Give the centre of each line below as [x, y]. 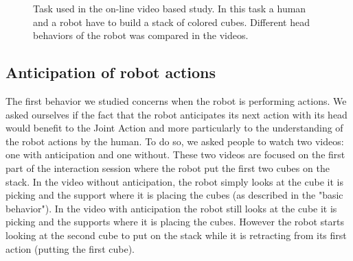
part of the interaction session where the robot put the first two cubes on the [168, 167]
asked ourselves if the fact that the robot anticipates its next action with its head [176, 114]
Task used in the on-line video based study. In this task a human [170, 8]
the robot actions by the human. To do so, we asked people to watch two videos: [175, 141]
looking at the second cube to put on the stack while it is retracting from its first [176, 235]
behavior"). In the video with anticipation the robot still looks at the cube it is [171, 208]
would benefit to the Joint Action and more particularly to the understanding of [174, 128]
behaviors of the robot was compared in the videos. [141, 35]
